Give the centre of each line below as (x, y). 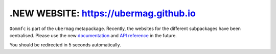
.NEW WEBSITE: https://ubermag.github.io (103, 13)
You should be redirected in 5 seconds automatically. (65, 45)
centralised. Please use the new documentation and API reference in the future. (93, 35)
